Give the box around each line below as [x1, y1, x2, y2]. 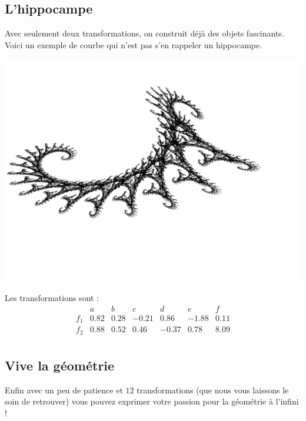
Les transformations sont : [5, 291, 99, 303]
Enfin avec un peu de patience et [5, 383, 123, 396]
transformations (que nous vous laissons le [137, 383, 289, 396]
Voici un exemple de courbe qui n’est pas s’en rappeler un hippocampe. [5, 38, 262, 51]
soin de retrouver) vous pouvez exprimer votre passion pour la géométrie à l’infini [5, 395, 299, 407]
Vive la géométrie [5, 356, 115, 374]
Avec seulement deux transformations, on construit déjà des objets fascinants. [5, 27, 284, 39]
